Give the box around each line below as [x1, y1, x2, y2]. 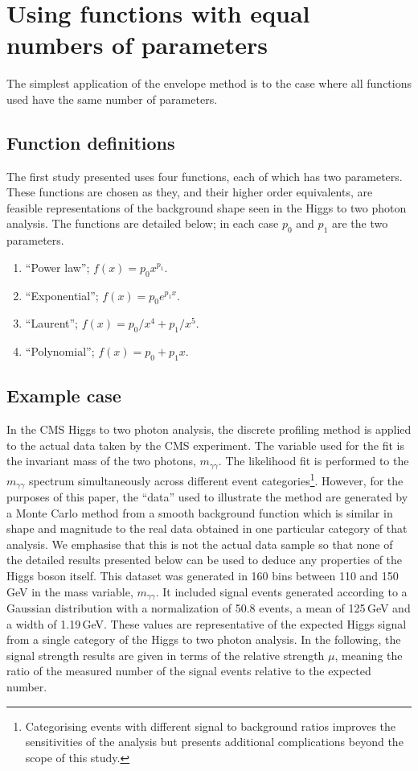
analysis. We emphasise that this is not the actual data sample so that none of [6, 535, 393, 552]
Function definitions [6, 130, 175, 155]
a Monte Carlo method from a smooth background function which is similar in [6, 504, 393, 521]
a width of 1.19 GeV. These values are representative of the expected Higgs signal [6, 615, 407, 632]
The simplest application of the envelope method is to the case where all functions [6, 75, 412, 92]
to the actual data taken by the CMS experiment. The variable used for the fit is [6, 436, 404, 453]
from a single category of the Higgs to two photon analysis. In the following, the [6, 631, 401, 648]
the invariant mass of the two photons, [6, 452, 196, 469]
